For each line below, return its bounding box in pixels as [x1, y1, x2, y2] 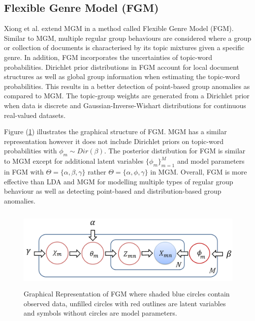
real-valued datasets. [4, 110, 66, 120]
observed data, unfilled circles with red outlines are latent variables [24, 298, 226, 308]
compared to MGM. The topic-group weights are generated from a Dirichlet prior [4, 90, 250, 101]
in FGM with [4, 166, 44, 176]
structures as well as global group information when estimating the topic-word [4, 71, 240, 82]
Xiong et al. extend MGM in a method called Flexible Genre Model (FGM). [4, 23, 234, 33]
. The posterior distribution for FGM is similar [104, 146, 246, 156]
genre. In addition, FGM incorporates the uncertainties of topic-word [4, 52, 213, 62]
